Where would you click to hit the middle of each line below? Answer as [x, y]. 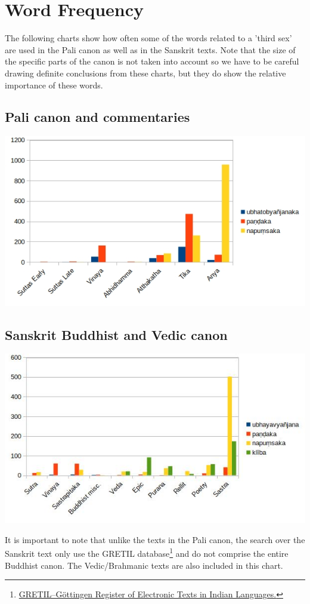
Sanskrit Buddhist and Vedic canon [116, 334]
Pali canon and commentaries [97, 117]
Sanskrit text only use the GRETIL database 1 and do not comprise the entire [147, 552]
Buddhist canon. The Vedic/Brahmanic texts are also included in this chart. [144, 565]
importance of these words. [54, 85]
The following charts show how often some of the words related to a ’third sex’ [148, 38]
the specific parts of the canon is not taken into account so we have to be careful [152, 61]
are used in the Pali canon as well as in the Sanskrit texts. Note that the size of [150, 49]
